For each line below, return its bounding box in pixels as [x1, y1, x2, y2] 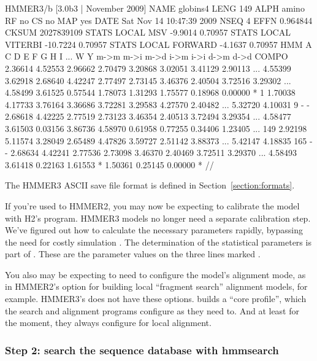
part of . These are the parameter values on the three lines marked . [5, 247, 261, 260]
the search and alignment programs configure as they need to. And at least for [5, 304, 299, 317]
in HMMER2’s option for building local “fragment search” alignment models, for [5, 280, 308, 293]
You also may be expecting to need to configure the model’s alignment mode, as [5, 268, 306, 281]
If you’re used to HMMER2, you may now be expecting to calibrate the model [5, 199, 300, 212]
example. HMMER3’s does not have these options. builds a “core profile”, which [5, 292, 307, 305]
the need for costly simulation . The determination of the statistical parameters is [5, 235, 311, 248]
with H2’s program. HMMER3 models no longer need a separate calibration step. [5, 211, 311, 224]
